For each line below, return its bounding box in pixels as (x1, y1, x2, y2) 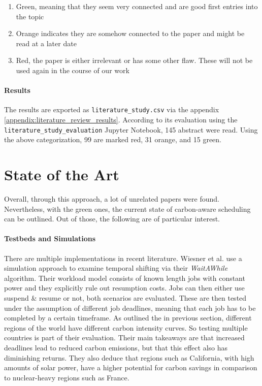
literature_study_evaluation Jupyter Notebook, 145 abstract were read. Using (4, 124, 258, 135)
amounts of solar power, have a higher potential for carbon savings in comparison (4, 362, 257, 373)
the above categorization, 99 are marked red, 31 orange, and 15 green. (4, 134, 221, 145)
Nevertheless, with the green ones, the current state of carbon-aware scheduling (4, 203, 251, 214)
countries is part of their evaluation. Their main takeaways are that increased (4, 332, 245, 343)
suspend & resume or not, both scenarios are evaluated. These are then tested (4, 292, 247, 303)
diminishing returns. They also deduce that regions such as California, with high (4, 352, 254, 363)
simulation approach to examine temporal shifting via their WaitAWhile (4, 263, 228, 273)
